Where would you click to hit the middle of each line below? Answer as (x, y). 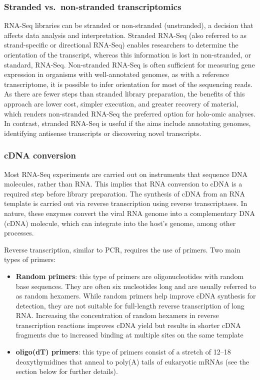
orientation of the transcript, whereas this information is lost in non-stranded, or (128, 54)
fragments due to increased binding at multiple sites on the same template (129, 335)
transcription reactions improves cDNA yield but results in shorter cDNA (128, 325)
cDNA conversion (40, 155)
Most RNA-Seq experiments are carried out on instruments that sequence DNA (126, 174)
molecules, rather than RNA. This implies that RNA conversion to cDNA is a (123, 184)
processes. (19, 233)
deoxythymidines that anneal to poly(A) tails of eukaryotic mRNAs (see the (132, 361)
